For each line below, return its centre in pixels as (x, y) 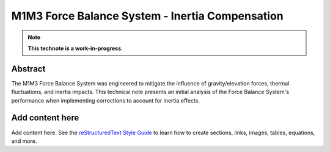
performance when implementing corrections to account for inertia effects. (105, 100)
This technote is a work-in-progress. (75, 48)
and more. (24, 141)
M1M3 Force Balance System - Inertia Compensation (147, 16)
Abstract (28, 69)
